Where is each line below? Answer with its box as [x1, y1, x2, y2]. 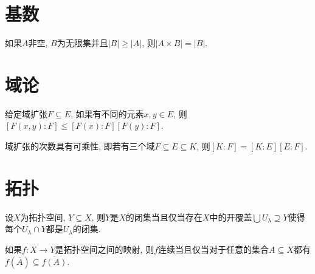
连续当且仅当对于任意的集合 [158, 242, 269, 255]
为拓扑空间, [20, 210, 66, 223]
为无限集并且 [57, 36, 108, 49]
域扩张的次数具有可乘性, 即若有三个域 [5, 140, 155, 152]
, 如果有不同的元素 [71, 107, 144, 120]
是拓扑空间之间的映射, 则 [55, 242, 154, 255]
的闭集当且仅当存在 [125, 210, 202, 223]
